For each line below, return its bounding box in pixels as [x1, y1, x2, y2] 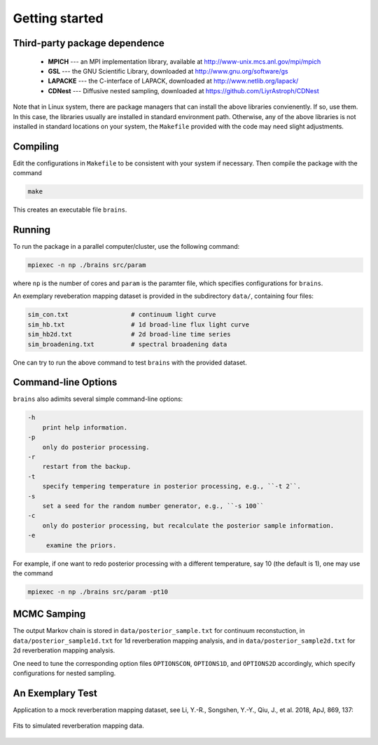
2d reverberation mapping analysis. [13, 646, 115, 655]
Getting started [13, 11, 104, 26]
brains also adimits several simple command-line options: [13, 395, 183, 403]
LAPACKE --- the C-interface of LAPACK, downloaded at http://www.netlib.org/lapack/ [48, 77, 299, 86]
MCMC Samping [13, 608, 86, 620]
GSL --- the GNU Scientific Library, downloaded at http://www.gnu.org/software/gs [48, 67, 288, 75]
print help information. [42, 423, 128, 431]
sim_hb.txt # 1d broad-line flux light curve [27, 320, 250, 329]
